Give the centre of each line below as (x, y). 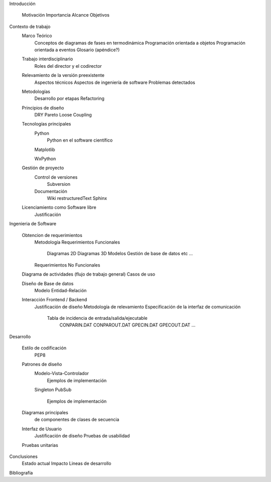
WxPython (45, 159)
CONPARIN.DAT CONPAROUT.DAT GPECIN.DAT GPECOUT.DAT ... (127, 325)
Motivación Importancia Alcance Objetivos (66, 15)
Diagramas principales (45, 412)
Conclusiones (23, 456)
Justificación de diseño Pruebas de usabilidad (82, 436)
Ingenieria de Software (33, 224)
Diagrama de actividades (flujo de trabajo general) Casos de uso (89, 274)
